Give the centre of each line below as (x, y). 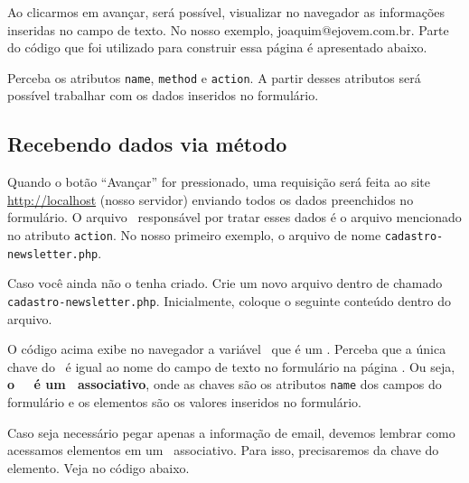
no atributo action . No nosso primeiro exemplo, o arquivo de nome (194, 235)
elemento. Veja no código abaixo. (98, 467)
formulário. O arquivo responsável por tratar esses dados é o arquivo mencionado (234, 217)
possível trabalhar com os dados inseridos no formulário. (163, 95)
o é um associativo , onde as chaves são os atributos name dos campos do (225, 384)
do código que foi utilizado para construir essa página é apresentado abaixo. (217, 47)
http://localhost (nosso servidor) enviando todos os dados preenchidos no (211, 199)
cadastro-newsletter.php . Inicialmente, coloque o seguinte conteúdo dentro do (230, 300)
